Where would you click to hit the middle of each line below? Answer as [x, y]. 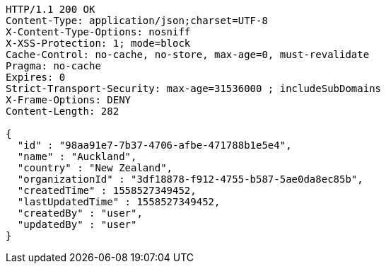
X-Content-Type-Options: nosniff [98, 32]
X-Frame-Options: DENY [69, 100]
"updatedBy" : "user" [77, 224]
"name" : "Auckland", [77, 156]
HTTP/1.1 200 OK [51, 9]
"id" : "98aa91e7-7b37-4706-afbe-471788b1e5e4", [154, 145]
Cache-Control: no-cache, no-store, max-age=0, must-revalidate [188, 55]
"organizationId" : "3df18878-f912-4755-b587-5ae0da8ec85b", [190, 179]
